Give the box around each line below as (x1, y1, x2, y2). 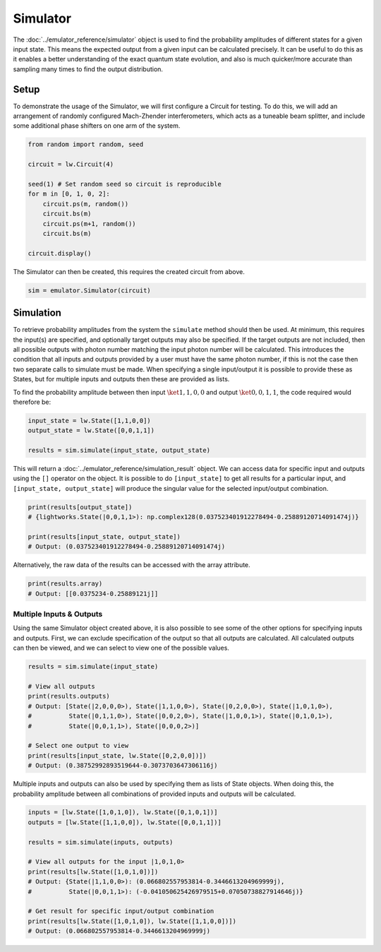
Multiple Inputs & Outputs (13, 609, 103, 619)
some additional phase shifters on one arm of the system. (13, 121, 181, 130)
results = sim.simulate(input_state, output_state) (28, 446, 211, 455)
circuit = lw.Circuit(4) (28, 160, 114, 169)
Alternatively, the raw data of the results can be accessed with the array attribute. (13, 561, 250, 569)
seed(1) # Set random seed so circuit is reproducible (28, 180, 222, 188)
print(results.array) (28, 580, 103, 588)
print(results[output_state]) (28, 503, 133, 511)
